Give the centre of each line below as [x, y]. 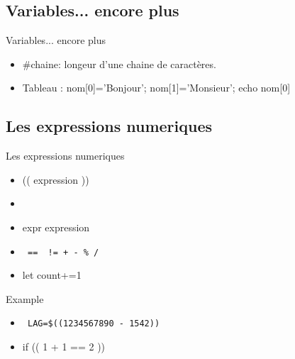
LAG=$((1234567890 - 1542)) [94, 324]
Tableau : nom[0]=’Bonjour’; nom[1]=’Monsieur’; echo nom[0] [156, 88]
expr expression [56, 227]
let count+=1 [52, 275]
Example [25, 298]
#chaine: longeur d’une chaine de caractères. [119, 63]
